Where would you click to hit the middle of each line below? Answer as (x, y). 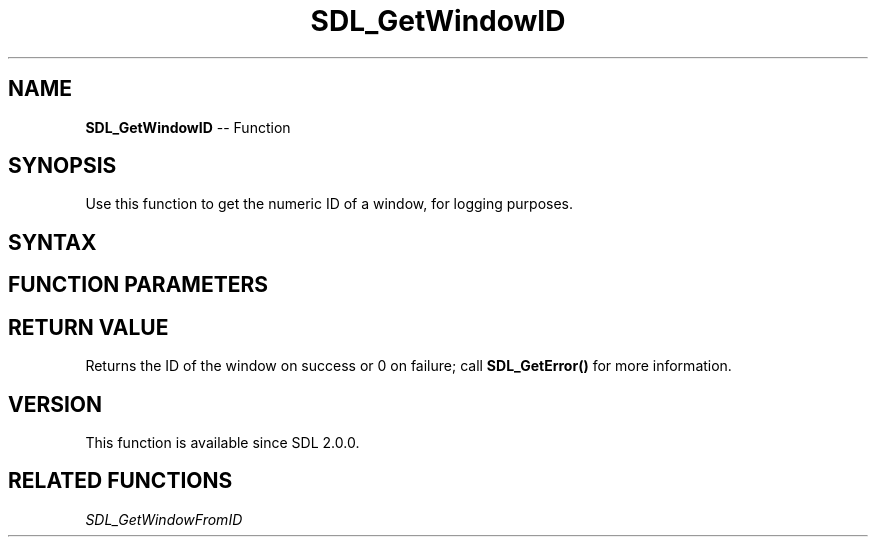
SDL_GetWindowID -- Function (188, 127)
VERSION (55, 404)
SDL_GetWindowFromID (164, 519)
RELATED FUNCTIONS (120, 481)
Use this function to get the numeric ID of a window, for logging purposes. (329, 204)
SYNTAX (52, 242)
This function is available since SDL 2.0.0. (222, 442)
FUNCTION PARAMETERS (138, 285)
